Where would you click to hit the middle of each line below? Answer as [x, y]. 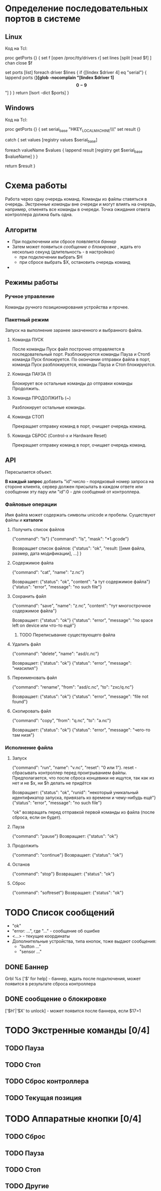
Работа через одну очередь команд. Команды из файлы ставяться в [76, 199]
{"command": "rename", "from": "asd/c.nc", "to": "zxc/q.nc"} [73, 687]
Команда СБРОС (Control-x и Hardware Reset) [59, 435]
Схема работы [36, 186]
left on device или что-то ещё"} [44, 625]
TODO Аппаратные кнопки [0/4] [73, 1119]
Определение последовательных [77, 9]
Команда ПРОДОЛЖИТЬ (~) [41, 398]
